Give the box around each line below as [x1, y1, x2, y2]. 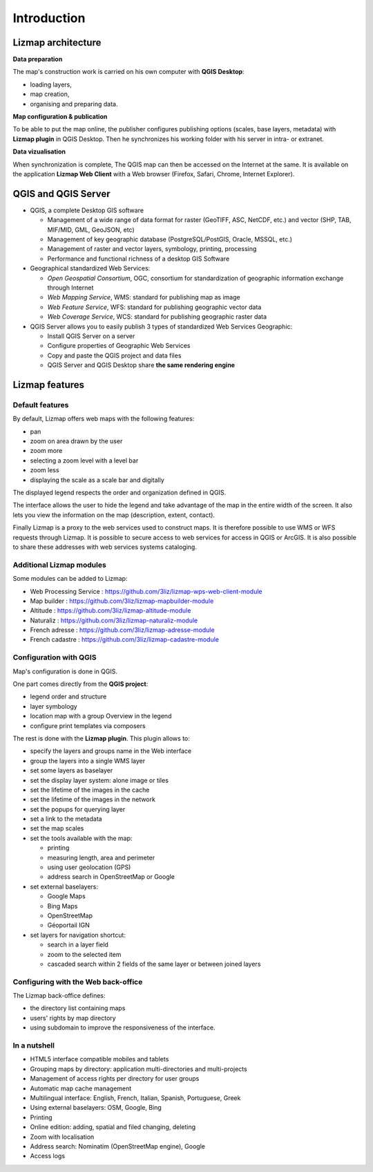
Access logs [30, 1152, 66, 1160]
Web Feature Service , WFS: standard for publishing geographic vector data [47, 303, 262, 311]
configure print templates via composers [30, 721, 146, 729]
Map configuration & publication [12, 113, 108, 121]
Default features [12, 400, 69, 409]
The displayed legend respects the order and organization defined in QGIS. [12, 488, 227, 497]
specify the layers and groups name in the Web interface [30, 747, 192, 755]
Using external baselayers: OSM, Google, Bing [30, 1104, 162, 1112]
